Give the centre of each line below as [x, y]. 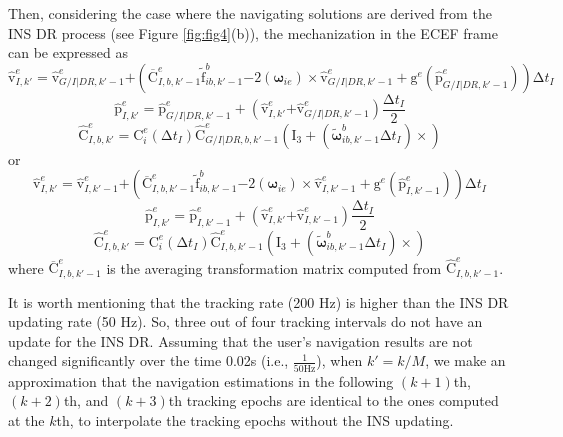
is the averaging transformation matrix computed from [274, 267]
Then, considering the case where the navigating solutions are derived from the [250, 13]
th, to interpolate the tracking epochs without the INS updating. [255, 419]
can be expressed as [68, 52]
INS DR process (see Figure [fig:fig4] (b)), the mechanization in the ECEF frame [253, 32]
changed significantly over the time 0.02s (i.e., [148, 360]
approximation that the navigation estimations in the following [201, 380]
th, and [86, 400]
